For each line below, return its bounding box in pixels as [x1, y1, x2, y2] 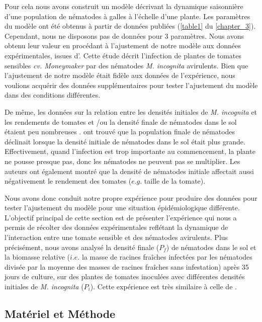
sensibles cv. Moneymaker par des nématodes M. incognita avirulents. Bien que [5, 60, 248, 70]
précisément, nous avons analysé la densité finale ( [5, 242, 159, 252]
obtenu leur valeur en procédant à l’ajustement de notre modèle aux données [5, 40, 241, 51]
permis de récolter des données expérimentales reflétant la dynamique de [5, 222, 228, 232]
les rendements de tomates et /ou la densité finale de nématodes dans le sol [5, 116, 237, 127]
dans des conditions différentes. [5, 90, 101, 100]
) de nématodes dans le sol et [166, 242, 256, 252]
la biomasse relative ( [5, 252, 70, 262]
